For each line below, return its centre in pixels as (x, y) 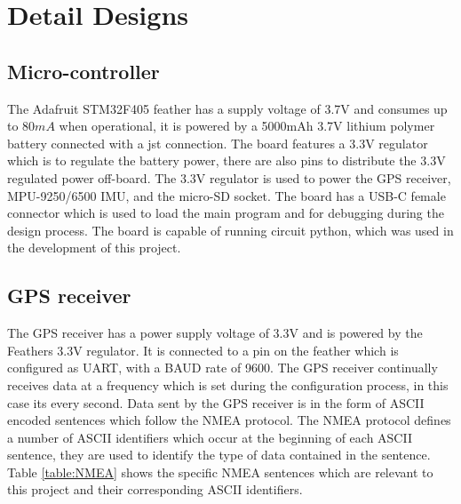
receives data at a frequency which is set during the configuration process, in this (228, 384)
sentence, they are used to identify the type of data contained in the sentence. (219, 455)
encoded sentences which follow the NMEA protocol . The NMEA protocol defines (229, 420)
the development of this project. (94, 248)
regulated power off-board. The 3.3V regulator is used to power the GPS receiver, (229, 177)
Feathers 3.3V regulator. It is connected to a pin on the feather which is (203, 350)
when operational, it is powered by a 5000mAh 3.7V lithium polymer (247, 126)
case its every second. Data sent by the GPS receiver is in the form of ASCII (216, 402)
